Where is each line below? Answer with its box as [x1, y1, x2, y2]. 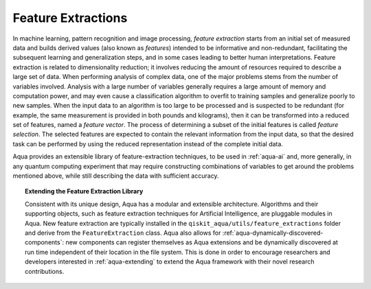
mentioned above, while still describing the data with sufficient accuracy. [12, 172, 219, 180]
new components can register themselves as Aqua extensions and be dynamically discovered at [65, 238, 338, 246]
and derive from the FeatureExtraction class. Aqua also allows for [25, 229, 221, 237]
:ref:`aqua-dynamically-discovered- [222, 229, 324, 237]
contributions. [25, 267, 65, 275]
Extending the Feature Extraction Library [25, 187, 144, 196]
